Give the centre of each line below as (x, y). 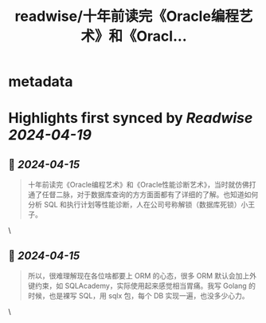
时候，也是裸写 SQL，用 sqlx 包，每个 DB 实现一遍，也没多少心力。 (138, 295)
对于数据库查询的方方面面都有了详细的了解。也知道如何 (168, 195)
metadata (41, 82)
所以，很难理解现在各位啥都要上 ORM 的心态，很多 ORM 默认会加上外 (142, 276)
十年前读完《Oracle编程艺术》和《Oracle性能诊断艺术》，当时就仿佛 (138, 185)
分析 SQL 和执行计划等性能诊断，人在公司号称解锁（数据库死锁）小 (138, 205)
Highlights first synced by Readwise (131, 118)
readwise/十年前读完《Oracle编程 (127, 16)
